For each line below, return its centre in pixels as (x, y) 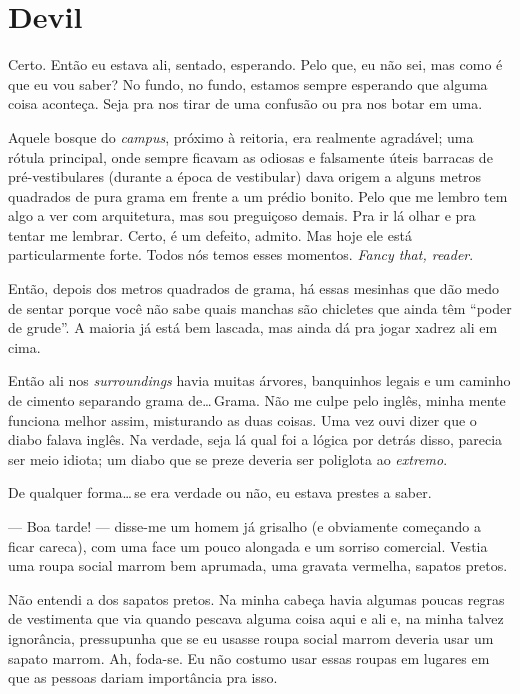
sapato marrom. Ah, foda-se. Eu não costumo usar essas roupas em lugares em (249, 657)
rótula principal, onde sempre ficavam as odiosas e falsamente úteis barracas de (250, 156)
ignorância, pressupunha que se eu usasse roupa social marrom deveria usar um (251, 637)
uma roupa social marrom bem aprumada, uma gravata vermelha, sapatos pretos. (258, 565)
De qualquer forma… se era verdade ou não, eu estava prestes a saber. (220, 492)
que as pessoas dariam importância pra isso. (143, 677)
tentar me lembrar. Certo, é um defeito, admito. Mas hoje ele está (210, 234)
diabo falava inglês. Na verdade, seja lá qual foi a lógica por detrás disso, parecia (255, 439)
